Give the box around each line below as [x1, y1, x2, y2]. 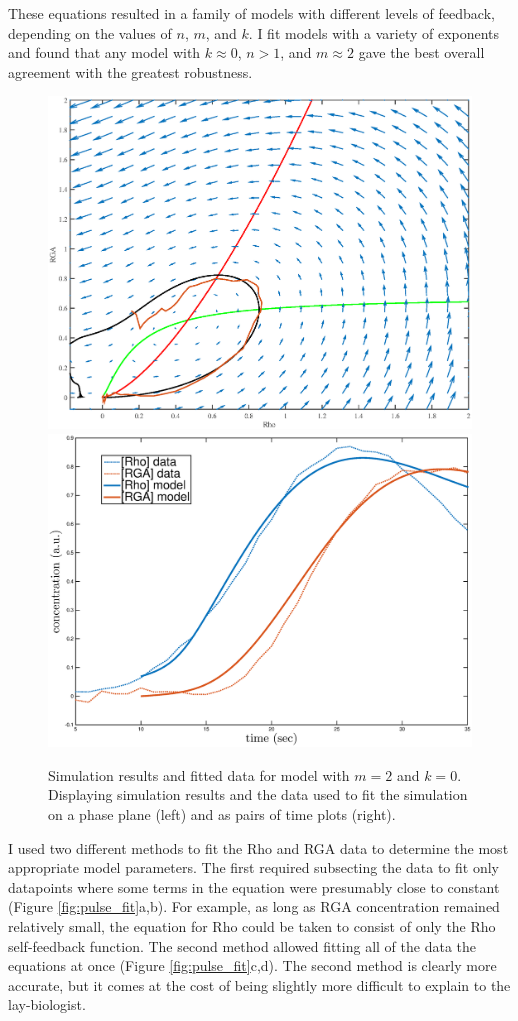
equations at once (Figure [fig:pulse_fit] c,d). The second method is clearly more [8, 955, 497, 976]
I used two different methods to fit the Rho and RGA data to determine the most [8, 837, 509, 858]
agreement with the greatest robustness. [8, 61, 253, 82]
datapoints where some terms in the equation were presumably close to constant [8, 876, 500, 897]
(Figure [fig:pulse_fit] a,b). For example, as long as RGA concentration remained [8, 896, 500, 917]
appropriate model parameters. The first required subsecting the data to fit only [8, 857, 499, 878]
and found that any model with [8, 42, 201, 63]
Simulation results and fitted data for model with [48, 764, 350, 785]
